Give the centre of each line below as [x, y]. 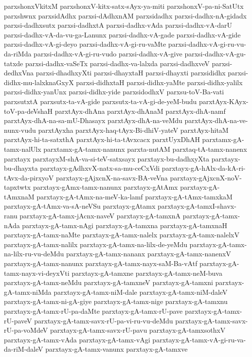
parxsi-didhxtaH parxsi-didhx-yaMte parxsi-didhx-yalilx [159, 82]
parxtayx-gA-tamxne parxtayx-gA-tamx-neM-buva [147, 273]
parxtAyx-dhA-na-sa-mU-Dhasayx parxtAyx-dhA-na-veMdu [93, 120]
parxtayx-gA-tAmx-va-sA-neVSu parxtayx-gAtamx [80, 206]
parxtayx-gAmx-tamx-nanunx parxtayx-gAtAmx [105, 187]
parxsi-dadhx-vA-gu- [215, 53]
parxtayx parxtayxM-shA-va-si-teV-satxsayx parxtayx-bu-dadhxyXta [107, 158]
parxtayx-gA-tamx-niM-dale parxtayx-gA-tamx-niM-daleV [141, 292]
